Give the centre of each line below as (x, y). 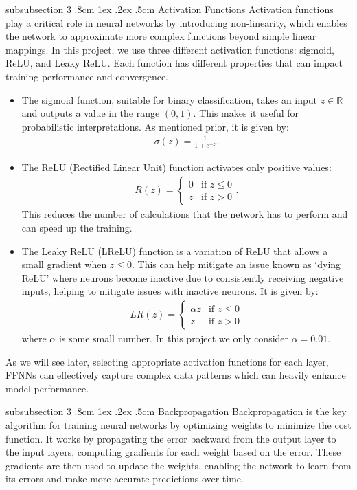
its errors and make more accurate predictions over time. (125, 479)
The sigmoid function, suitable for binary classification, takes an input (170, 99)
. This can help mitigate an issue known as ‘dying (237, 264)
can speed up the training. (77, 227)
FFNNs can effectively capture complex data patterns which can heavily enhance (176, 375)
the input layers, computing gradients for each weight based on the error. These (173, 452)
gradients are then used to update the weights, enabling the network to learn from (178, 465)
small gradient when (64, 264)
